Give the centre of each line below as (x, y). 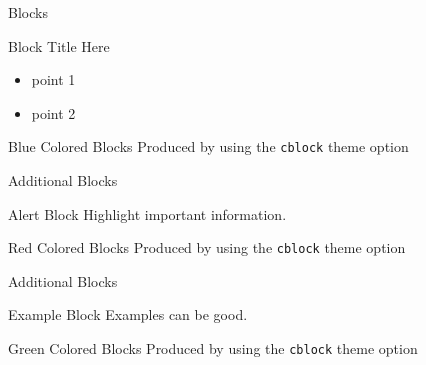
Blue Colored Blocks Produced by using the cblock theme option (208, 146)
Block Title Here (59, 45)
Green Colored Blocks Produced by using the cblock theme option (213, 348)
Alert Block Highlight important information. (147, 213)
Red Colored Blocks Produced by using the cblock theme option (207, 247)
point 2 (53, 112)
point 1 (53, 79)
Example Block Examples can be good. (128, 314)
